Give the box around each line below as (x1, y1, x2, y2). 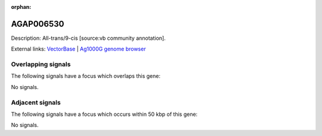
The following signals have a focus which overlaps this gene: (11, 72, 161, 80)
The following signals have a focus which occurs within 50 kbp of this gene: (11, 110, 198, 118)
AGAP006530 (11, 18, 64, 29)
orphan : (11, 4, 32, 10)
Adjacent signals (11, 98, 61, 106)
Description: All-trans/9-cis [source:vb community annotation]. (11, 34, 166, 42)
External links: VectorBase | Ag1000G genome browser (11, 45, 146, 53)
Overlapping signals (11, 60, 71, 68)
